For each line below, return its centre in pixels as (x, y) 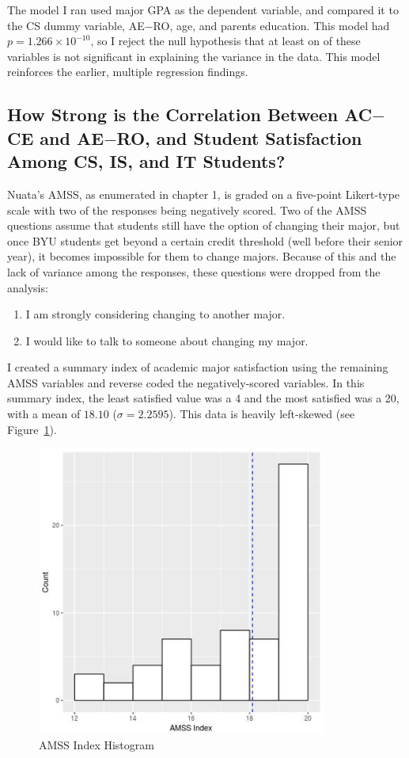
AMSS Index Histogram (97, 745)
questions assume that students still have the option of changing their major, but (204, 225)
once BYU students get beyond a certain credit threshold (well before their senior (205, 240)
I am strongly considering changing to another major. (155, 314)
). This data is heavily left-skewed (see (262, 414)
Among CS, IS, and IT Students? (146, 161)
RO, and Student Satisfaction (239, 137)
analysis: (28, 287)
